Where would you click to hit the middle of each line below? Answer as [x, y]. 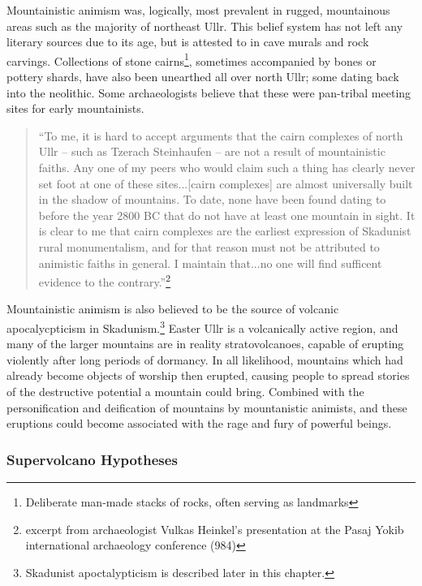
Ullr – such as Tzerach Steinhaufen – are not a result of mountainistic [212, 151]
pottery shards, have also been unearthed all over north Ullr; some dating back [203, 77]
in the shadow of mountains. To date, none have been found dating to [212, 199]
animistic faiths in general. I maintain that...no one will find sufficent [210, 263]
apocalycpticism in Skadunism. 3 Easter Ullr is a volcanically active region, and [202, 327]
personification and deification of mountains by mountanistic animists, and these [207, 407]
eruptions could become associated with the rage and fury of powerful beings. [199, 423]
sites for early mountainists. [75, 108]
